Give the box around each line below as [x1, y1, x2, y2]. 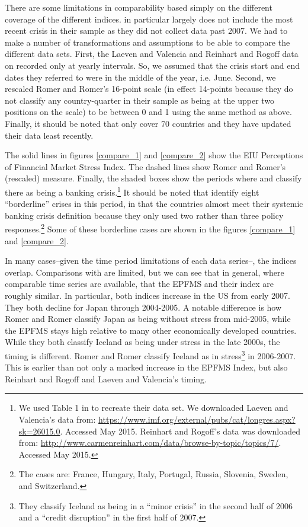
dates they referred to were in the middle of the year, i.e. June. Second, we [5, 71, 276, 83]
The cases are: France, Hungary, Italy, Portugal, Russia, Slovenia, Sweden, [18, 468, 288, 480]
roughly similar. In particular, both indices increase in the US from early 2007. [5, 289, 290, 301]
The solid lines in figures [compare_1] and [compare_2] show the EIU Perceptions [5, 149, 303, 161]
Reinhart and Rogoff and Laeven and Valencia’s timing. [5, 372, 207, 385]
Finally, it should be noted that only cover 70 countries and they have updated [5, 117, 291, 129]
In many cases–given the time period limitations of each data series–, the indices [5, 254, 297, 267]
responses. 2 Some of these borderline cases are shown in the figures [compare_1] [5, 221, 296, 235]
